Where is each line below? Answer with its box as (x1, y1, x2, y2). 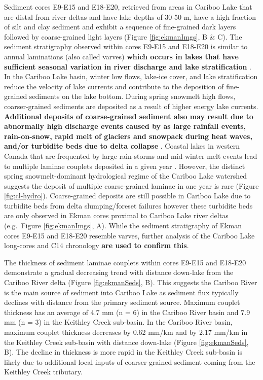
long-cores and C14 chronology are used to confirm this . (4, 240, 189, 251)
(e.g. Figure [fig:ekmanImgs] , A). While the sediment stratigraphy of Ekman (4, 220, 242, 231)
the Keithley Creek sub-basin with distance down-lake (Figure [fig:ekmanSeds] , (4, 336, 249, 347)
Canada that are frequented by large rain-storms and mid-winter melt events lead (4, 150, 257, 161)
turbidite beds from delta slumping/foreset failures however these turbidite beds (4, 200, 253, 211)
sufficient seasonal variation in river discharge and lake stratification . (4, 61, 251, 72)
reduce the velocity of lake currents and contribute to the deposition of (4, 81, 224, 91)
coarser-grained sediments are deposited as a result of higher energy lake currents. (4, 100, 258, 111)
